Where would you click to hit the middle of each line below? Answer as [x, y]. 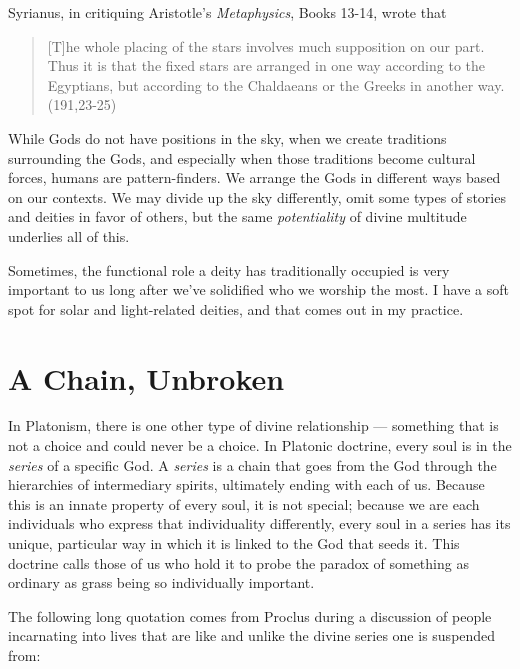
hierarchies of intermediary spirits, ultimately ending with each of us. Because [246, 484]
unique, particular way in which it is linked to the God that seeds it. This [234, 543]
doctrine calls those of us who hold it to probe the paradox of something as [238, 562]
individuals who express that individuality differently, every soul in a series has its [259, 523]
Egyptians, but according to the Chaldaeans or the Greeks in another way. [276, 84]
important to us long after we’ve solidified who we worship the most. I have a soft [258, 289]
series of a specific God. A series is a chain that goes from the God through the [252, 464]
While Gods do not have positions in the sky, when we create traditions [227, 137]
